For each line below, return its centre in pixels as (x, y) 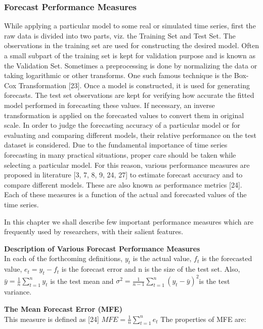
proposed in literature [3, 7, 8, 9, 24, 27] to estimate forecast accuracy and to (123, 175)
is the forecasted (227, 258)
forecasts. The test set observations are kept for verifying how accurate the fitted (129, 95)
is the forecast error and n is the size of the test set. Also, (151, 269)
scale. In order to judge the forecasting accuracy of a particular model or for (122, 125)
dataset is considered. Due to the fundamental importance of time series (116, 145)
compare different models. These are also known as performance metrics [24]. (123, 184)
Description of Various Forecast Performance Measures (102, 248)
